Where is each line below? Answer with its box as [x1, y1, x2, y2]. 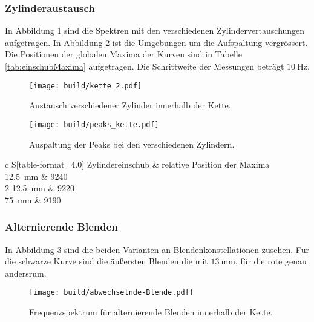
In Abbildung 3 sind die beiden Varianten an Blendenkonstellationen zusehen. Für [5, 243, 309, 255]
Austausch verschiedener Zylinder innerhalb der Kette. [29, 99, 231, 111]
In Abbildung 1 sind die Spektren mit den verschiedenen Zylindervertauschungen [5, 24, 305, 37]
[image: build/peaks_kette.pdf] [29, 120, 159, 129]
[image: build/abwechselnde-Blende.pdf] [29, 288, 194, 297]
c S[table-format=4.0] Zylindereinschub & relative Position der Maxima [5, 158, 270, 171]
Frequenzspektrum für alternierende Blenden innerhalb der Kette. [29, 306, 273, 318]
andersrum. [5, 266, 47, 279]
